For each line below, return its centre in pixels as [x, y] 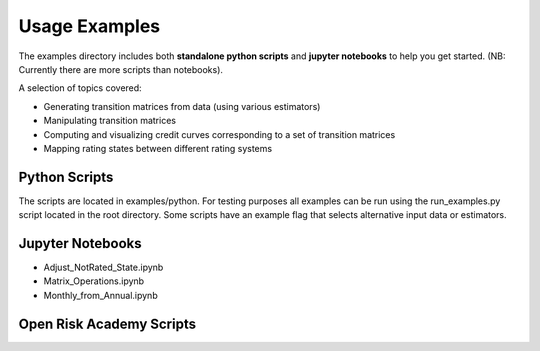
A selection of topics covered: [80, 88]
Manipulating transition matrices [110, 121]
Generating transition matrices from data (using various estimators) [182, 106]
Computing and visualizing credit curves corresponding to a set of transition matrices [219, 134]
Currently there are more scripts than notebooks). [121, 69]
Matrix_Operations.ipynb [94, 281]
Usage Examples [89, 26]
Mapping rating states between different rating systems [158, 148]
